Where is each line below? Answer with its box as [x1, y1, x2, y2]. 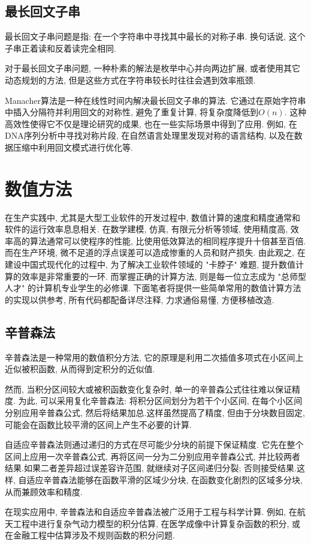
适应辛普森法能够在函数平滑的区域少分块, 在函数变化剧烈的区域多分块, [26, 473, 303, 486]
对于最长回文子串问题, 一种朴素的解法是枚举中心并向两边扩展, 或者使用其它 [5, 62, 301, 74]
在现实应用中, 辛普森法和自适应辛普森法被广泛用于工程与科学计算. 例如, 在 [5, 505, 297, 518]
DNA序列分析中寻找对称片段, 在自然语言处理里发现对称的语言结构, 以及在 [5, 129, 294, 142]
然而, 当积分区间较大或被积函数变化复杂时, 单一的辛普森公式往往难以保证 [5, 382, 292, 395]
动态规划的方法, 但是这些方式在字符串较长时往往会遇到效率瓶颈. [5, 73, 256, 86]
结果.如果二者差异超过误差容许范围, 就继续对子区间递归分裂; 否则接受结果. [5, 462, 297, 474]
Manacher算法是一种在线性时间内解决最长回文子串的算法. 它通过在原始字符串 [5, 94, 306, 106]
